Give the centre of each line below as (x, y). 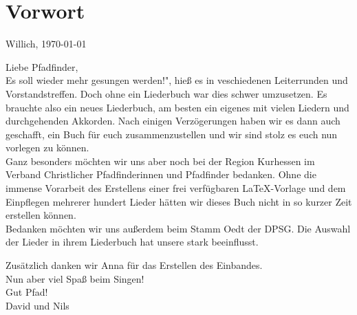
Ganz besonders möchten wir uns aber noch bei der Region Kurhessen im (160, 161)
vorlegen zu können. (47, 148)
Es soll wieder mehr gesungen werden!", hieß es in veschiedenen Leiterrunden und (177, 80)
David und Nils (37, 305)
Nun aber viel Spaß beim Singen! (75, 278)
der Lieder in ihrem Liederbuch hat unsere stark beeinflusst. (132, 242)
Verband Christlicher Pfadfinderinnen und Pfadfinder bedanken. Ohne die (161, 174)
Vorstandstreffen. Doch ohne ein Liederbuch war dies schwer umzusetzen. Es (166, 93)
